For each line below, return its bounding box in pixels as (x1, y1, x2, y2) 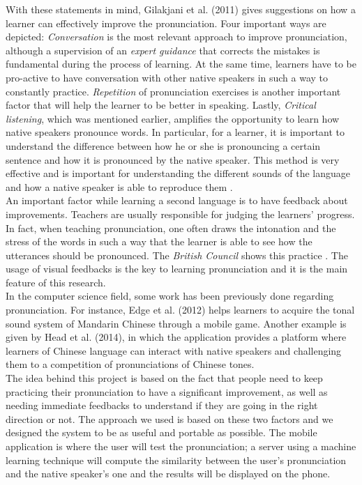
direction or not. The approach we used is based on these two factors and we (6, 411, 333, 426)
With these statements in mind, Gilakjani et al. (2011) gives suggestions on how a (6, 2, 356, 16)
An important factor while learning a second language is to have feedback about (6, 193, 348, 208)
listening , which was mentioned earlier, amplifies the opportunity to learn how (6, 111, 340, 125)
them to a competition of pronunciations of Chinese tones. (6, 357, 255, 371)
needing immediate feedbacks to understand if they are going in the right (6, 398, 318, 413)
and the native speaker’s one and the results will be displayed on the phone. (6, 466, 331, 481)
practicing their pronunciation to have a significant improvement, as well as (6, 384, 328, 399)
